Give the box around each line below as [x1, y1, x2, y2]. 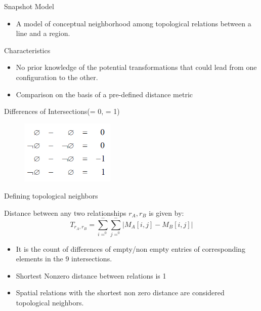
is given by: [149, 207, 184, 218]
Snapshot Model [4, 1, 54, 11]
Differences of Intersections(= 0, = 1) [4, 106, 120, 116]
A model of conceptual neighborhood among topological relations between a [16, 18, 251, 28]
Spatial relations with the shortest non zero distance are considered [16, 287, 225, 298]
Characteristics [4, 45, 51, 55]
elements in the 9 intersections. [16, 253, 112, 264]
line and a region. [16, 28, 70, 38]
